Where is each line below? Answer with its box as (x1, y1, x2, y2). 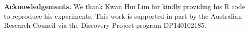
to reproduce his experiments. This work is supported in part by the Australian (4, 11, 242, 21)
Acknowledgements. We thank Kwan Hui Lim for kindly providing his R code (4, 1, 245, 11)
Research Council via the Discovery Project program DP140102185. (4, 20, 206, 30)
